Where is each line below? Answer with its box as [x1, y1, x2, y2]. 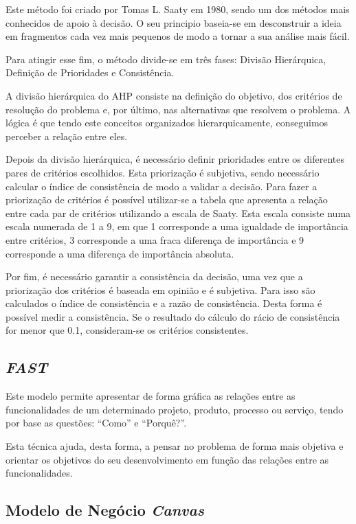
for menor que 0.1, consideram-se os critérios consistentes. [5, 323, 249, 337]
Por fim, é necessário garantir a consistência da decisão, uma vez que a [5, 269, 303, 284]
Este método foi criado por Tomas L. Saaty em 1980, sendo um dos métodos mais [5, 2, 350, 16]
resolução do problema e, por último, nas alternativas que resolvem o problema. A [5, 102, 351, 116]
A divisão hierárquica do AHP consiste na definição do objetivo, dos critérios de [5, 88, 342, 102]
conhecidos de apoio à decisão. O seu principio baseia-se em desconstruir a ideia [5, 15, 342, 30]
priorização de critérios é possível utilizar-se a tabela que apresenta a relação [5, 192, 328, 207]
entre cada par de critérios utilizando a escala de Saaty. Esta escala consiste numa [5, 205, 351, 220]
